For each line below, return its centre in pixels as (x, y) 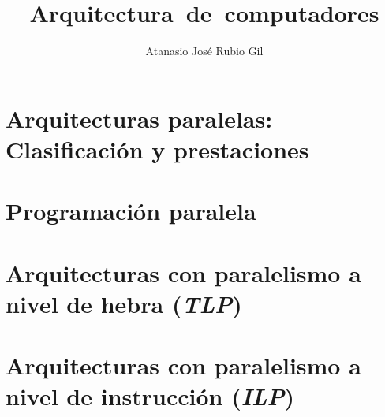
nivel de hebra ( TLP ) (124, 303)
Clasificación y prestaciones (157, 149)
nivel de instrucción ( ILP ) (150, 397)
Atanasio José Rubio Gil (204, 51)
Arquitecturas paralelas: (139, 118)
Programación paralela (131, 211)
